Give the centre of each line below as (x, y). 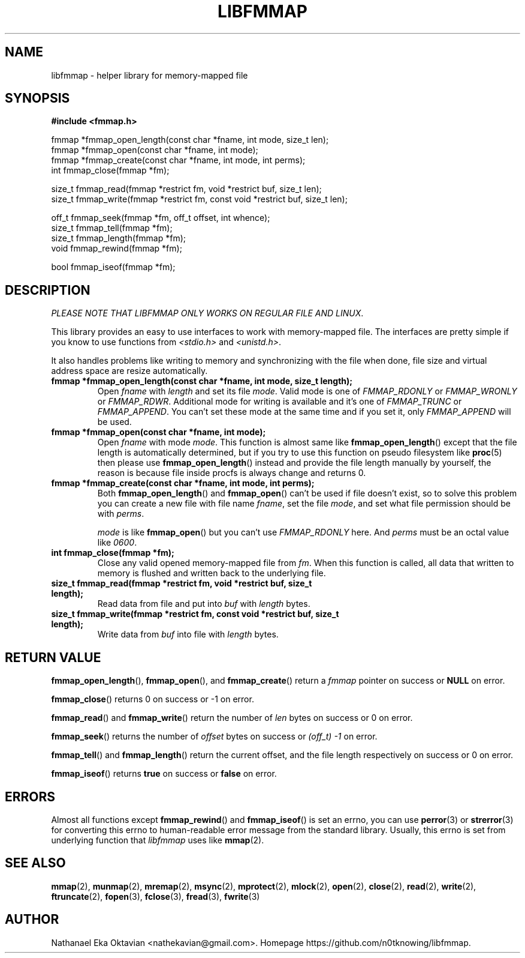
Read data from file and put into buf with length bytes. (204, 604)
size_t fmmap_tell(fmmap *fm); (112, 228)
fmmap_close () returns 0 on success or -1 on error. (153, 699)
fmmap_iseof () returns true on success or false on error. (164, 774)
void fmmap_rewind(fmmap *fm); (117, 249)
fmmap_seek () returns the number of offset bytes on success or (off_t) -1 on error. (214, 737)
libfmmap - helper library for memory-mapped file (150, 75)
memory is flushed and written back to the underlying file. (212, 573)
